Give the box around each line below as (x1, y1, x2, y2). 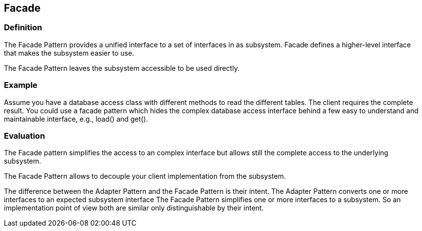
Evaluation (4, 130, 45, 141)
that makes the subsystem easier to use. (4, 48, 134, 57)
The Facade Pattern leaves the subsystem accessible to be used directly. (4, 63, 240, 72)
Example (4, 80, 38, 90)
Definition (4, 22, 42, 33)
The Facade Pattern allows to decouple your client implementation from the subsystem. (4, 172, 286, 181)
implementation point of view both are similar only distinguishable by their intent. (4, 204, 264, 212)
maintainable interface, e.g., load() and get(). (4, 114, 148, 123)
